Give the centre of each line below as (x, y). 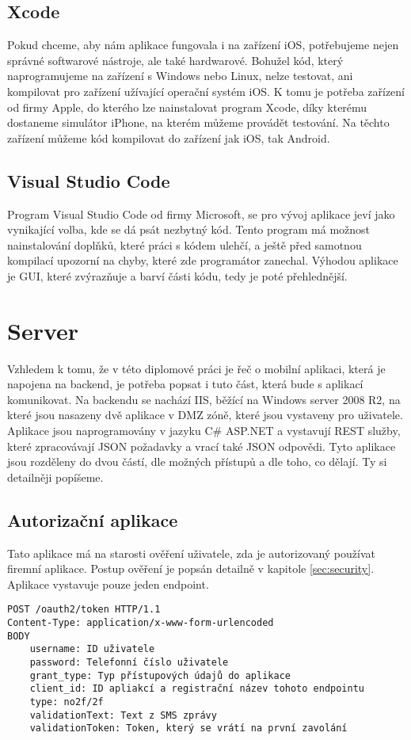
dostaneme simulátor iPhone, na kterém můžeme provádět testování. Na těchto (198, 122)
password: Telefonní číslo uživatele (129, 663)
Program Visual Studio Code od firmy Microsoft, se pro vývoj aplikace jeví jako (201, 214)
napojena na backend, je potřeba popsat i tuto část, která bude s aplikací (185, 384)
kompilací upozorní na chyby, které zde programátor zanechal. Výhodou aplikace (203, 260)
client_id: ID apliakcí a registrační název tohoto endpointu (197, 689)
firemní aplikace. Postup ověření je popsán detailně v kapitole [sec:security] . (191, 568)
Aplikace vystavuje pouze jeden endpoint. (108, 584)
